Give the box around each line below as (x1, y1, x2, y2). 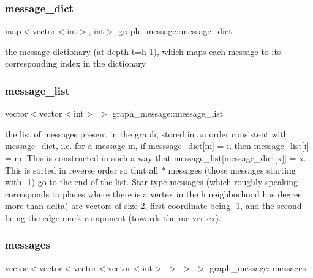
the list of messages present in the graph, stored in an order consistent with (5, 127, 288, 140)
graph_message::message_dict (118, 24, 232, 37)
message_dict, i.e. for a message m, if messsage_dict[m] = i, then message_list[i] (5, 139, 309, 152)
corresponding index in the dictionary (5, 57, 146, 70)
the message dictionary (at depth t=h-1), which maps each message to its (5, 45, 281, 57)
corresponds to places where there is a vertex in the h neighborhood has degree (5, 187, 302, 200)
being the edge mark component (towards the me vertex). (5, 211, 221, 224)
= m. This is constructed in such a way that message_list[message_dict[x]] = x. (5, 152, 306, 164)
